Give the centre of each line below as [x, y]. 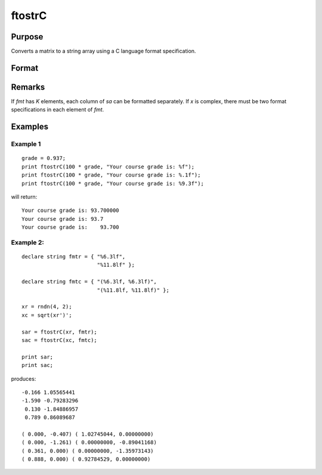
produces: [24, 378]
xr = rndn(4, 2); [47, 307]
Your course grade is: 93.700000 [70, 211]
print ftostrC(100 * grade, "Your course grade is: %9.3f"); [113, 183]
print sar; [38, 357]
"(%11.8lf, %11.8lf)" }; [133, 290]
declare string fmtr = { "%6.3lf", [74, 257]
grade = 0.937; [44, 158]
